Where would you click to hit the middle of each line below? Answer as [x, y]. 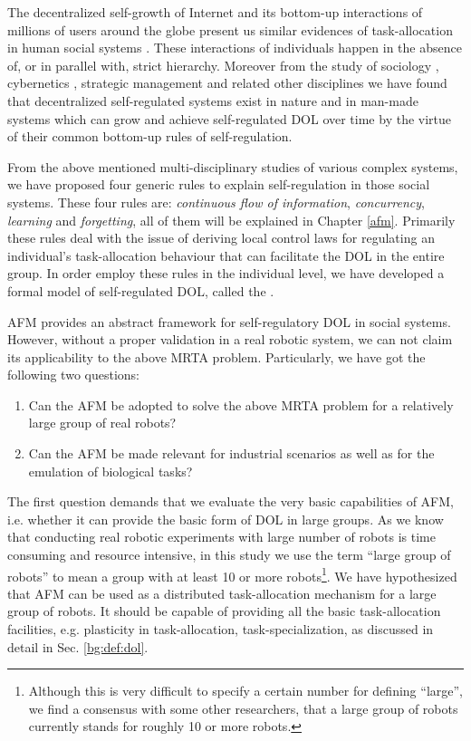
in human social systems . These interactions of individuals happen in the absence [235, 48]
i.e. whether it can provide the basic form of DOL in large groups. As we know [226, 519]
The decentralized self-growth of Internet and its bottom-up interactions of [215, 12]
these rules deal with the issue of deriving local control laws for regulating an [221, 238]
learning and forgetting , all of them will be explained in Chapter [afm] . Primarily [231, 220]
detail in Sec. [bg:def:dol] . [78, 646]
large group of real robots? [102, 423]
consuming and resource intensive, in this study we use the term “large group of [229, 555]
